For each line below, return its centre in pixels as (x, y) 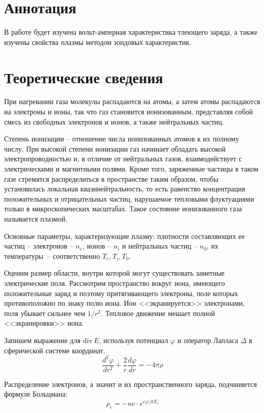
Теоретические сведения (84, 77)
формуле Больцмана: (36, 394)
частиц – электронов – (39, 246)
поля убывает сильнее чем (45, 313)
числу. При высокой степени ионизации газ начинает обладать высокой (115, 148)
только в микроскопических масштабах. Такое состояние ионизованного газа (123, 209)
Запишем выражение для (42, 340)
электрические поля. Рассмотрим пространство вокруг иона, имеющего (115, 283)
